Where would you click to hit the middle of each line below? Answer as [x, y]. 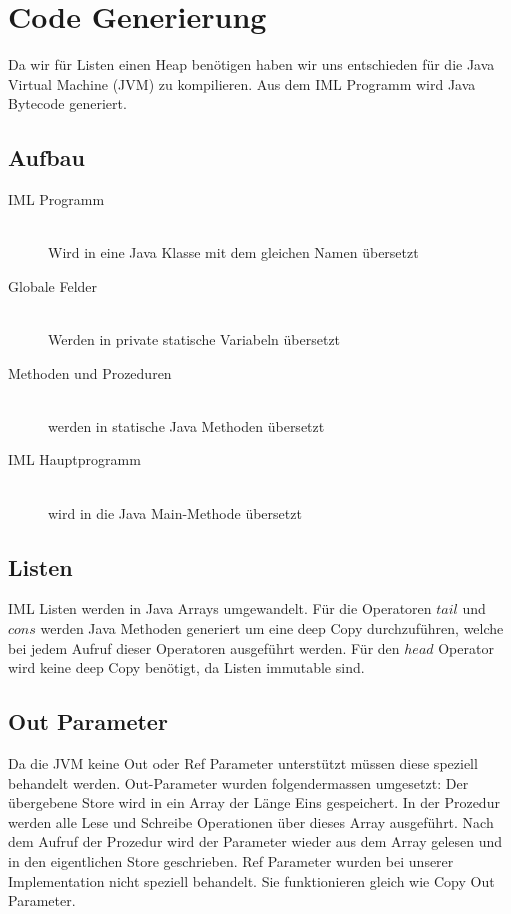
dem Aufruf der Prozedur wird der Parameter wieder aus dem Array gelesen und [255, 841]
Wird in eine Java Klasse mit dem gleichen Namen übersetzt [233, 252]
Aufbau [46, 157]
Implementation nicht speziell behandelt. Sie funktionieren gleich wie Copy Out [251, 880]
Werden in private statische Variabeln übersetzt [194, 339]
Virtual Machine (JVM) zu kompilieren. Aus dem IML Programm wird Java [242, 83]
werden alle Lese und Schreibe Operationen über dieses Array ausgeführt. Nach [251, 821]
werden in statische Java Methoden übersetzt [186, 425]
